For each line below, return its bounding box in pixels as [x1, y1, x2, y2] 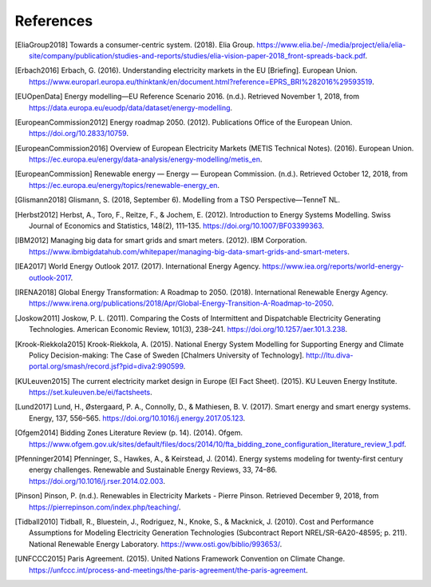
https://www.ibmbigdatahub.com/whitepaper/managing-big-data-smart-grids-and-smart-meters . [29, 246, 350, 256]
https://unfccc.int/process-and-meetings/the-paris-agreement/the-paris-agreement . [29, 565, 309, 575]
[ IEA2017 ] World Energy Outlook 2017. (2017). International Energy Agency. [14, 262, 261, 271]
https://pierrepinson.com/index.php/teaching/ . [29, 502, 181, 512]
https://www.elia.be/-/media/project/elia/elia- [256, 40, 406, 50]
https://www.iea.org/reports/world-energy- [262, 262, 405, 271]
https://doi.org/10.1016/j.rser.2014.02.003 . [29, 476, 165, 485]
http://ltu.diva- [306, 350, 354, 360]
